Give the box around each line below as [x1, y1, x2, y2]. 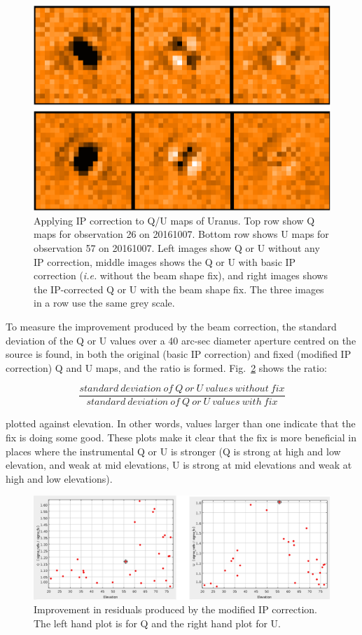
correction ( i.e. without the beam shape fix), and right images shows [34, 268, 328, 283]
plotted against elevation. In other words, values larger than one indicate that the [6, 416, 356, 431]
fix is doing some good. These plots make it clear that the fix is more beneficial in [6, 429, 356, 444]
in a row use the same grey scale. [34, 295, 175, 310]
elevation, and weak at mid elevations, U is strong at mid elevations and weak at [6, 457, 352, 472]
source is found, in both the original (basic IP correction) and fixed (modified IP [6, 347, 351, 361]
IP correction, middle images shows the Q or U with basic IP [34, 254, 296, 269]
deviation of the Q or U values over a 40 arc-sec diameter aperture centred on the [6, 333, 356, 347]
